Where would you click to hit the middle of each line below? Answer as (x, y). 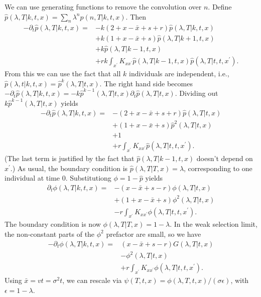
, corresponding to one (218, 168)
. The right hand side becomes (146, 83)
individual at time (32, 178)
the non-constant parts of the (50, 234)
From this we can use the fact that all (63, 73)
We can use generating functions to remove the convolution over (103, 7)
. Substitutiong (88, 178)
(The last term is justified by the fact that (70, 158)
